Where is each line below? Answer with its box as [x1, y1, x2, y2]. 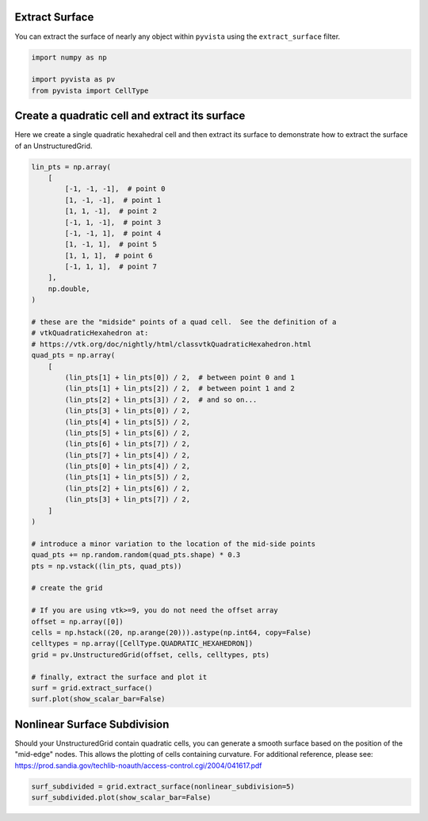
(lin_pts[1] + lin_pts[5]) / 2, [64, 472, 190, 482]
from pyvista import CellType [31, 86, 149, 95]
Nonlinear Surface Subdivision [14, 717, 170, 731]
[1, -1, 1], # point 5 [64, 240, 158, 249]
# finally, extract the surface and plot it [31, 672, 208, 682]
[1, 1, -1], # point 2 [64, 207, 158, 216]
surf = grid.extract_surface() [31, 683, 154, 693]
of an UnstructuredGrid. [14, 141, 93, 151]
